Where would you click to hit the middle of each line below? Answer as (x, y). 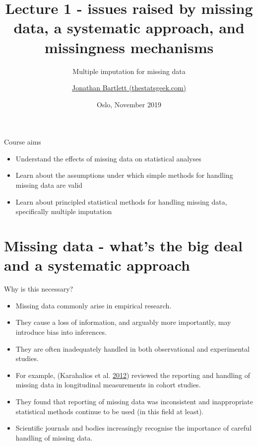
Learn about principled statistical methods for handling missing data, (121, 201)
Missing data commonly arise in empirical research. (94, 305)
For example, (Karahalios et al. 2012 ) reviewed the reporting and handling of (133, 375)
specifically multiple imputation (64, 211)
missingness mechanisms (129, 47)
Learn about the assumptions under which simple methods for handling (124, 175)
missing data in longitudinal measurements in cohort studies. (108, 385)
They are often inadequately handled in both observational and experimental (132, 348)
